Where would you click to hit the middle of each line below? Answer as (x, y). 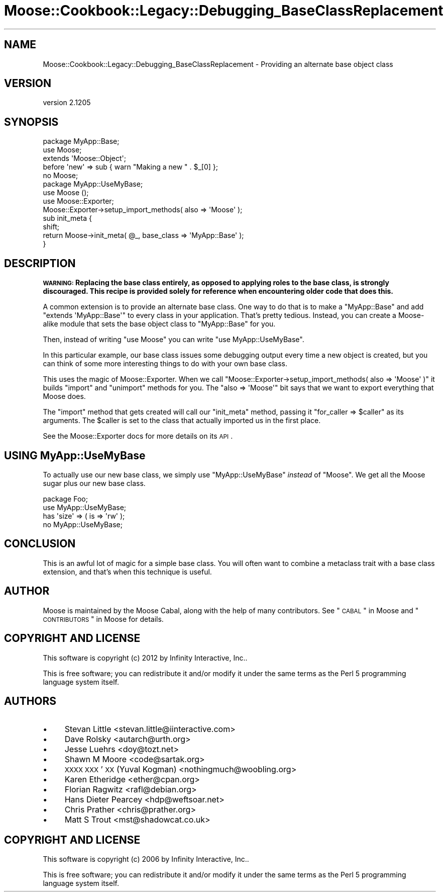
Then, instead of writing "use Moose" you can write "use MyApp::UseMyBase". (174, 340)
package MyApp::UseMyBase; (93, 184)
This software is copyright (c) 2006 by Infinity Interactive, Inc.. (146, 859)
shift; (51, 227)
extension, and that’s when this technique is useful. (127, 572)
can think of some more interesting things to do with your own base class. (165, 364)
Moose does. (64, 396)
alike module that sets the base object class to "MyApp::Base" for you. (159, 324)
